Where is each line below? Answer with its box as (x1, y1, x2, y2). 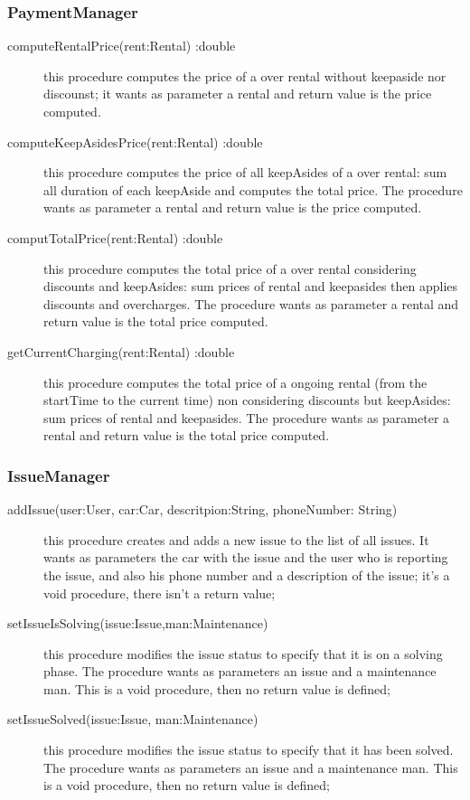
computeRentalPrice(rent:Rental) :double (7, 36, 236, 55)
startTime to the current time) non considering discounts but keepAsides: (43, 391, 451, 409)
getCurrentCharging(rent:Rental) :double (7, 342, 235, 361)
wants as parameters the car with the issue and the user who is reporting (43, 548, 448, 567)
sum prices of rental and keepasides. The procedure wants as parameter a (43, 408, 450, 427)
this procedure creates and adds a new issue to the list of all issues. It (43, 530, 429, 549)
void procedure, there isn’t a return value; (43, 583, 276, 602)
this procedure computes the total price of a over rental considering (43, 259, 417, 278)
